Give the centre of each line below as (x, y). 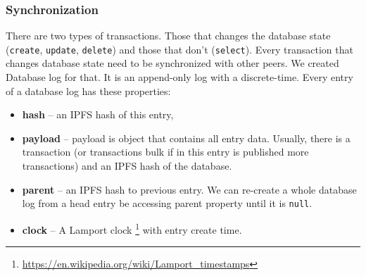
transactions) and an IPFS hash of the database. (127, 166)
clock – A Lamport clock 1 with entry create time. (132, 228)
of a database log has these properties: (88, 90)
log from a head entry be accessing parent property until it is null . (167, 203)
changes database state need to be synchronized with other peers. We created (172, 63)
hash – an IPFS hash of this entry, (98, 114)
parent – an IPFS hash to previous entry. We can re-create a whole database (189, 189)
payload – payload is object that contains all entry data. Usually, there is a (186, 138)
